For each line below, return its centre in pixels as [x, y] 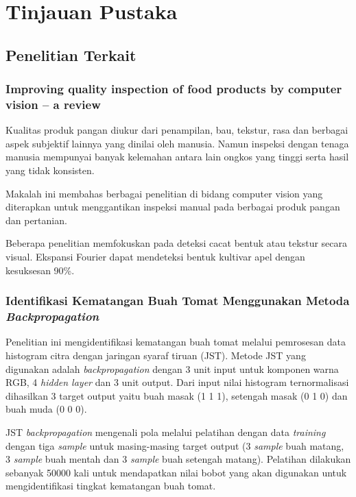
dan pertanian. [36, 220]
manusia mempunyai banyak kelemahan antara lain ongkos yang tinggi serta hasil [177, 157]
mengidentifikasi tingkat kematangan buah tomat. [111, 486]
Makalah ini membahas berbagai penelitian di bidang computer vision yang [164, 193]
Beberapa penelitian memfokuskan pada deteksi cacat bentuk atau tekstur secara [177, 243]
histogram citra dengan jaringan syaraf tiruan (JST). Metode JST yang [156, 355]
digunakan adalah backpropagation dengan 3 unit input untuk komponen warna [172, 368]
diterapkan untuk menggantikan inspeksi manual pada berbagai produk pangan [173, 207]
